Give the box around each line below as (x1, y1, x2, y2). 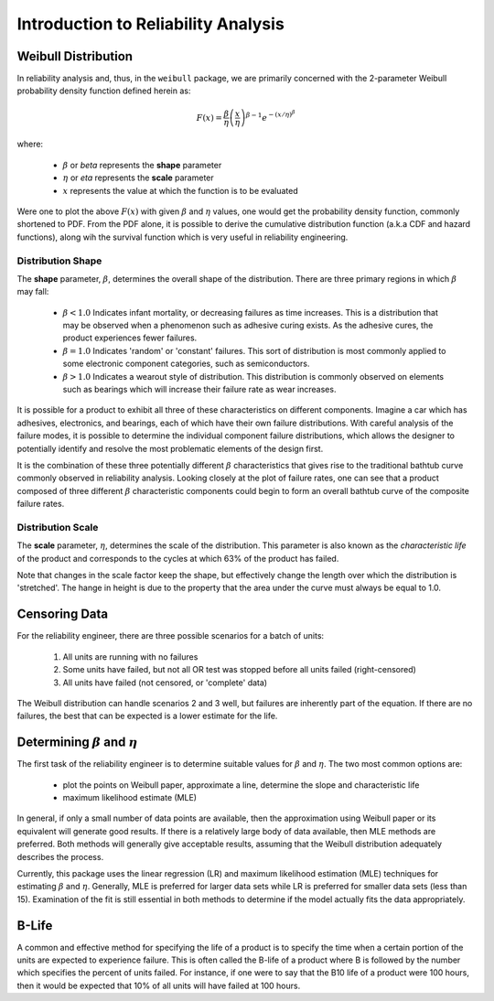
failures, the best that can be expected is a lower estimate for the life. (16, 710, 278, 722)
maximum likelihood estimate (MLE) (62, 792, 197, 803)
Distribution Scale (16, 521, 99, 533)
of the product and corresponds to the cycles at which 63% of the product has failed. (16, 553, 339, 564)
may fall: (16, 286, 49, 297)
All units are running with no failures (62, 651, 199, 662)
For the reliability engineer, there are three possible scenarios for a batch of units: (16, 630, 325, 641)
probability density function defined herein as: (16, 85, 191, 96)
